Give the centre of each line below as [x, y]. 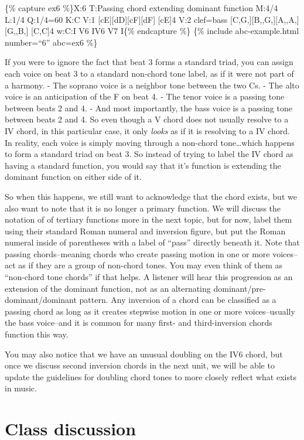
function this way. [37, 334]
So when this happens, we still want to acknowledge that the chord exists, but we [151, 196]
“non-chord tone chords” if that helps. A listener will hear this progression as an [149, 277]
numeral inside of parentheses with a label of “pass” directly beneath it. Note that [152, 242]
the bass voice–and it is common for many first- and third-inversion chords [139, 323]
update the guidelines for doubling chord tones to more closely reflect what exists [151, 376]
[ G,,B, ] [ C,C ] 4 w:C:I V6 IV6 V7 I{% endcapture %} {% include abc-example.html [152, 31]
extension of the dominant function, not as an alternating [108, 288]
